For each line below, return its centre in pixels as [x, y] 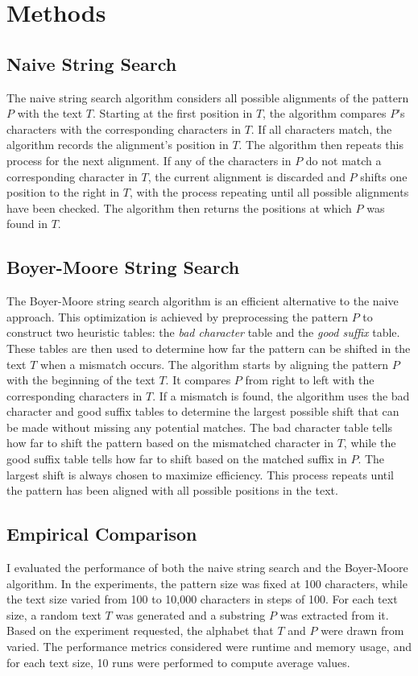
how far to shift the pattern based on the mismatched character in [170, 443]
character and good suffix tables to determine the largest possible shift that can [203, 411]
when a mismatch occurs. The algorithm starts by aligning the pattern [215, 364]
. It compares [198, 380]
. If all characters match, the [321, 129]
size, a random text [54, 614]
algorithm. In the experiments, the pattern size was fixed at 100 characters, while [207, 583]
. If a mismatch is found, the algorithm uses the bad [281, 395]
